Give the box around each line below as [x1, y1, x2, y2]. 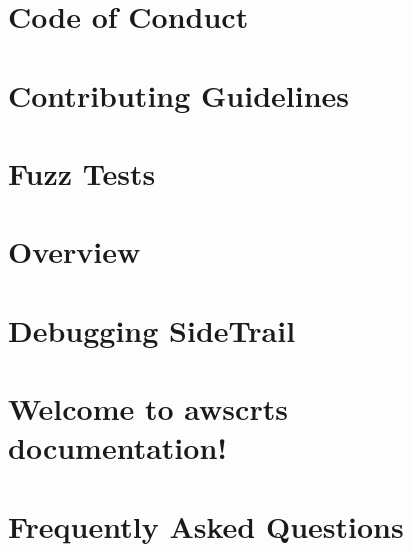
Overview [8, 231, 141, 272]
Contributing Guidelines [8, 74, 350, 115]
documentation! [8, 427, 228, 468]
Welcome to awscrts [8, 388, 288, 429]
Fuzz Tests [8, 152, 156, 193]
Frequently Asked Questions [8, 505, 404, 546]
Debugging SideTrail [8, 309, 296, 350]
